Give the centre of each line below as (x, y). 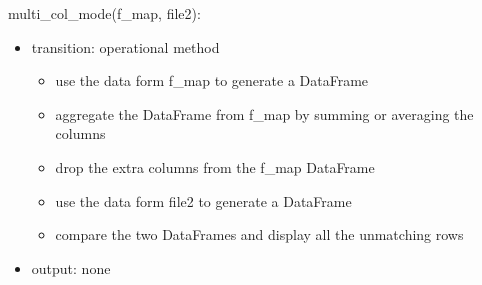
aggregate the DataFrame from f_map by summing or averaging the (264, 113)
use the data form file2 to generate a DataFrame (203, 200)
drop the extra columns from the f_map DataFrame (215, 166)
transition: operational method (125, 46)
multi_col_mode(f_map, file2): (104, 13)
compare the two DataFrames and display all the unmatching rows (259, 234)
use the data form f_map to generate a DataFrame (212, 80)
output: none (71, 267)
